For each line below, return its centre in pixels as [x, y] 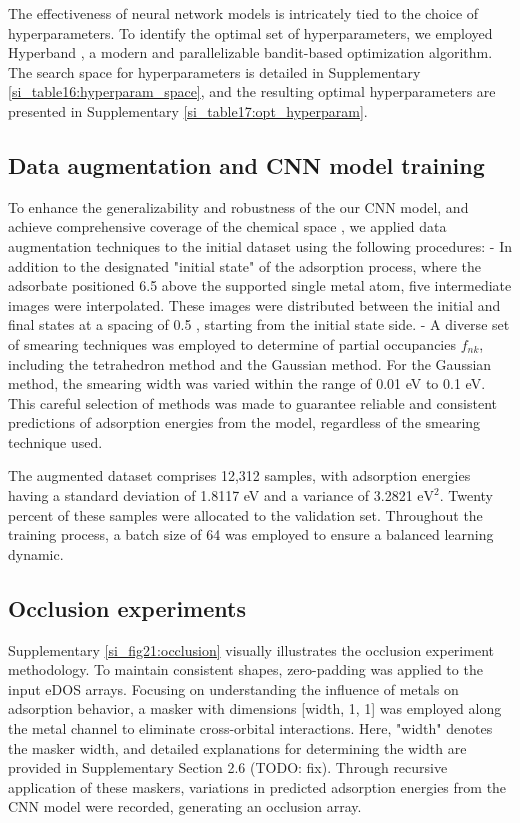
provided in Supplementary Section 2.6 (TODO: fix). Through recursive [228, 767]
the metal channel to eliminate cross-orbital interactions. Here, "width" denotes [250, 728]
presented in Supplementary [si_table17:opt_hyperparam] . [188, 110]
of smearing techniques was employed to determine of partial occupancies [232, 343]
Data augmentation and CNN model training [246, 164]
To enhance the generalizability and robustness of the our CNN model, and [238, 206]
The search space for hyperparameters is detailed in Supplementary [214, 71]
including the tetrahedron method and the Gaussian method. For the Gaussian [250, 363]
